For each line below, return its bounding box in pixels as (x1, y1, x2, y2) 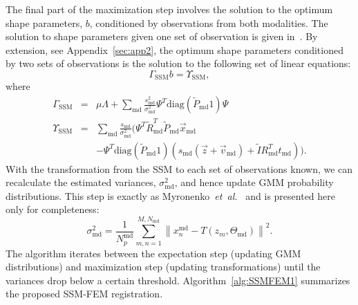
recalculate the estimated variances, (6, 175, 156, 190)
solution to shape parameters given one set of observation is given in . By (6, 29, 318, 44)
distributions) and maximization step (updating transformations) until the (6, 259, 321, 274)
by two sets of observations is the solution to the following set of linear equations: (6, 56, 351, 71)
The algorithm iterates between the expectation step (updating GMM (6, 246, 301, 260)
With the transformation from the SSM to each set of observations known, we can (6, 161, 353, 176)
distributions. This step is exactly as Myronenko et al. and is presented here (6, 188, 336, 203)
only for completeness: (6, 202, 100, 216)
